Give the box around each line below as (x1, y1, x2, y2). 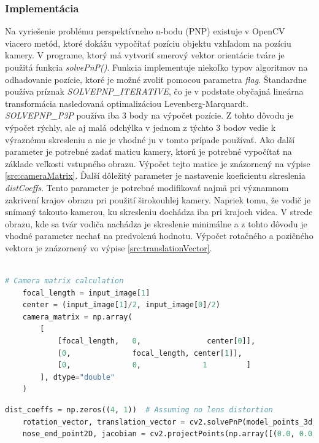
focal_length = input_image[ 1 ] (22, 288, 150, 297)
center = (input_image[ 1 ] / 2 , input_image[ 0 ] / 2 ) (22, 300, 220, 310)
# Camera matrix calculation (5, 276, 124, 286)
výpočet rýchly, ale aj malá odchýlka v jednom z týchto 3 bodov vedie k (5, 120, 276, 133)
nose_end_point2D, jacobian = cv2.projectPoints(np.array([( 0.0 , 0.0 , (22, 429, 317, 439)
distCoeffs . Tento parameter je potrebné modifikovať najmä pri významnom (5, 181, 289, 194)
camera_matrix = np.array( (22, 312, 133, 321)
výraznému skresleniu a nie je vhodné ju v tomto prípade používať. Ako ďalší (5, 133, 295, 146)
